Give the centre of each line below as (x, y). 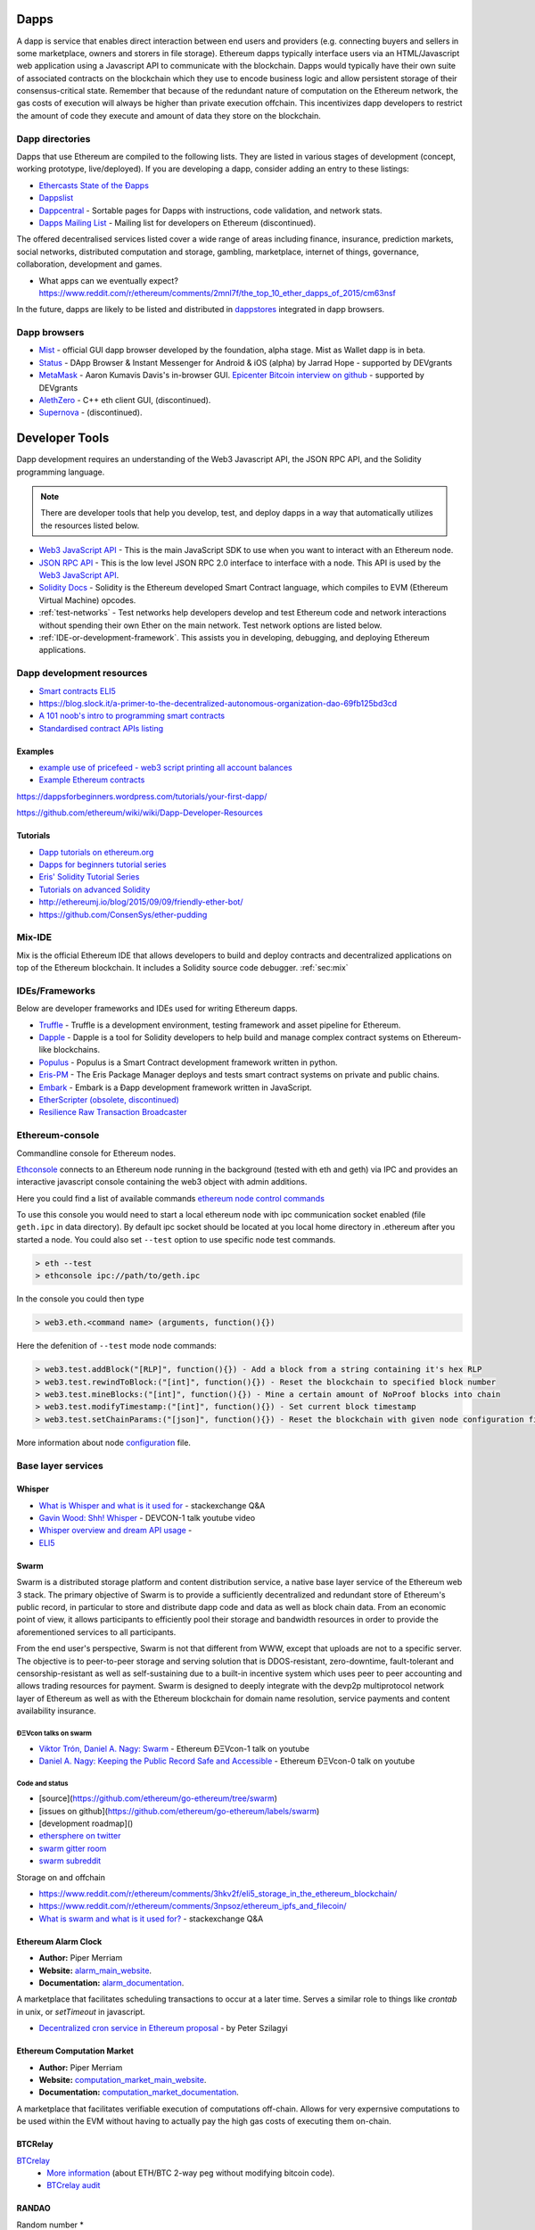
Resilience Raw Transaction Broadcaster (113, 1112)
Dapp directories (53, 138)
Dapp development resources (82, 673)
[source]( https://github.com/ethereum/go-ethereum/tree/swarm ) (158, 1798)
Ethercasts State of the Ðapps (94, 185)
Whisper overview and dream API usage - (115, 1531)
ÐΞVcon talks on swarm (54, 1733)
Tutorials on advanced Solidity (95, 889)
